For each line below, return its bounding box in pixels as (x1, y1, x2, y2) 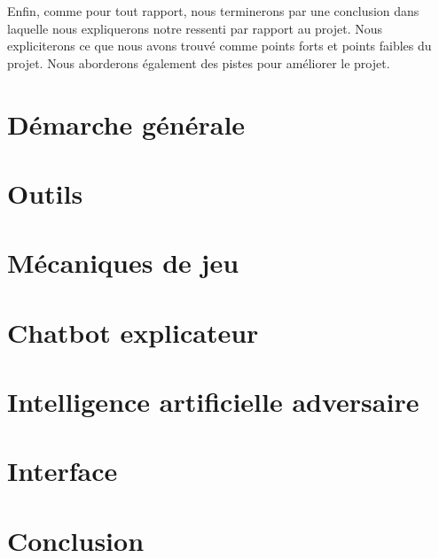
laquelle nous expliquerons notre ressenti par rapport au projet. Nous (7, 19, 383, 37)
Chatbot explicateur (7, 314, 259, 350)
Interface (7, 453, 118, 489)
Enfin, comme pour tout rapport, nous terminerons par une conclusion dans (7, 2, 419, 19)
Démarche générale (7, 105, 246, 142)
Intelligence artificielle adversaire (7, 384, 419, 420)
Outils (7, 174, 83, 211)
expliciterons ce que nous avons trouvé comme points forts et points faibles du (7, 36, 432, 55)
